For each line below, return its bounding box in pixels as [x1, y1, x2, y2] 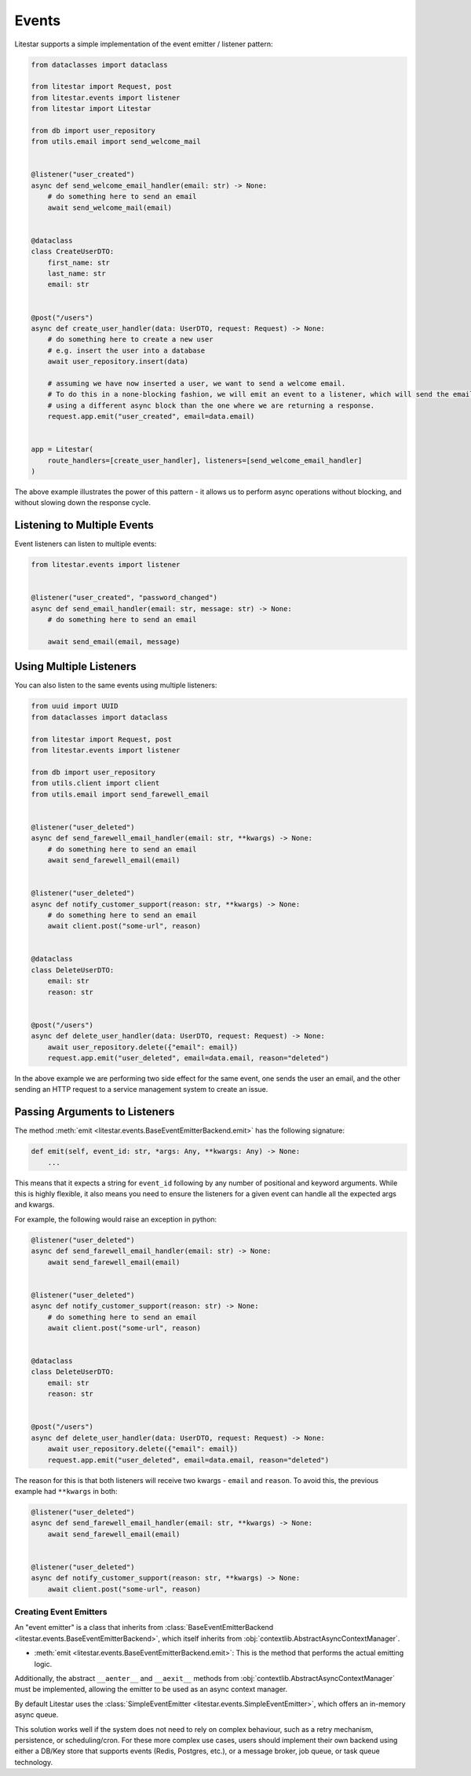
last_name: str [47, 269, 106, 278]
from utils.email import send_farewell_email [31, 789, 210, 799]
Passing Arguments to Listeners [14, 1105, 175, 1119]
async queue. [14, 1710, 59, 1719]
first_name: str [47, 258, 110, 267]
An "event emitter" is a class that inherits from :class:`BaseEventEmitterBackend [14, 1623, 274, 1632]
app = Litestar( [31, 445, 94, 454]
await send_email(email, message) [47, 637, 181, 646]
